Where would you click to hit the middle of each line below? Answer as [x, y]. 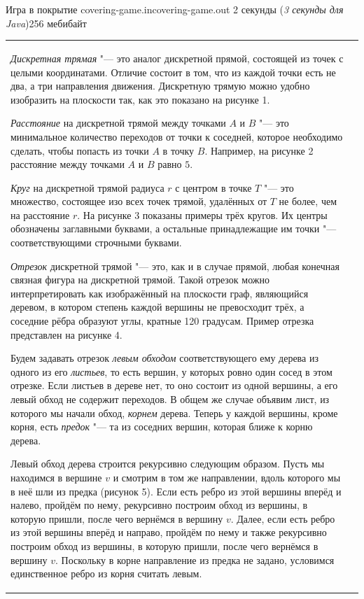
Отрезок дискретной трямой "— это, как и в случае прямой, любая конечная [175, 266]
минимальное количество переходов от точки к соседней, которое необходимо [177, 136]
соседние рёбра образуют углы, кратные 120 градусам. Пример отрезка [162, 321]
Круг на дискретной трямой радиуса [87, 187]
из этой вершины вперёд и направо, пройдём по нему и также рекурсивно [169, 532]
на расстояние [40, 214]
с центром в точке [213, 187]
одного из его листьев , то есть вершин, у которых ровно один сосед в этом [171, 371]
